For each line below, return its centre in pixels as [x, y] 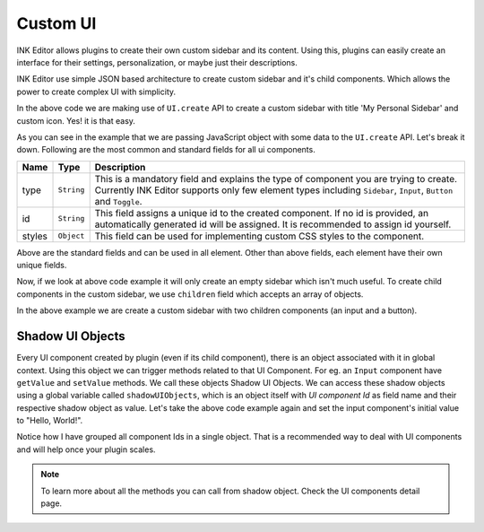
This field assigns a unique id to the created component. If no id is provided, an [262, 213]
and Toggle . [118, 201]
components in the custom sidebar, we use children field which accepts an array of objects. [190, 294]
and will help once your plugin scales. [86, 449]
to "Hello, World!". [50, 421]
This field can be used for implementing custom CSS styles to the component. [259, 236]
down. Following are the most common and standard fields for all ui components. [166, 150]
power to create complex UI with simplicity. [96, 92]
